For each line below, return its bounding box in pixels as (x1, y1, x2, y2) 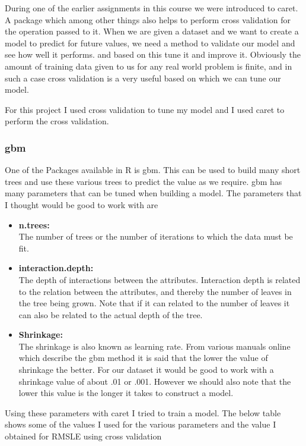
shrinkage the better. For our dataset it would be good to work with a (18, 363, 274, 376)
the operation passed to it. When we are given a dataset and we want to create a (5, 25, 299, 37)
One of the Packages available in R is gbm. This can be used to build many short (5, 164, 301, 176)
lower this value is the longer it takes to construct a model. (18, 387, 234, 399)
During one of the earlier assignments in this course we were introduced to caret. (5, 2, 298, 14)
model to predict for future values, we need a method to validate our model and (5, 36, 295, 49)
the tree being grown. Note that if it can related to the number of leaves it (18, 297, 290, 309)
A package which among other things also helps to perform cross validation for (5, 13, 291, 26)
